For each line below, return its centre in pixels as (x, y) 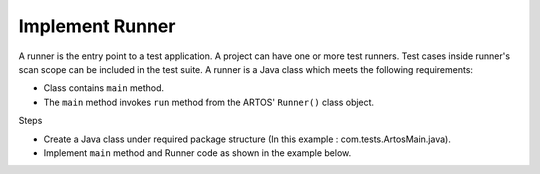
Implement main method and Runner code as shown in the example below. (197, 152)
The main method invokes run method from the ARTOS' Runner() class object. (209, 102)
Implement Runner (97, 26)
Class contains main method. (104, 88)
